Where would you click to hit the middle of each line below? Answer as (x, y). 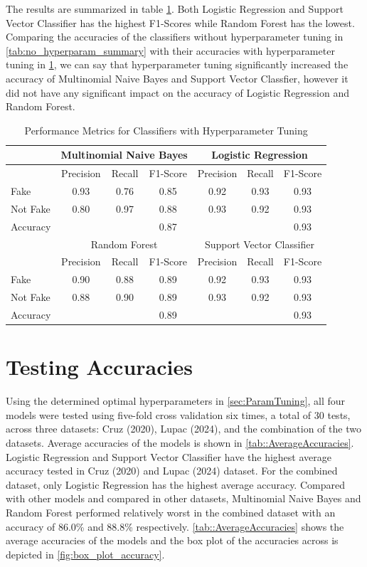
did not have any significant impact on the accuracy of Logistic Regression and (177, 92)
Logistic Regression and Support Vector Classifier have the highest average (169, 456)
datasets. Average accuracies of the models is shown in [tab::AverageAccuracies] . (180, 442)
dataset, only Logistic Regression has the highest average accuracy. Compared (175, 484)
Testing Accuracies (99, 367)
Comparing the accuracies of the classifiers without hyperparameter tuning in (175, 37)
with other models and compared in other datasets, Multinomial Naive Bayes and (183, 498)
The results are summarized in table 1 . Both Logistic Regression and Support (175, 9)
